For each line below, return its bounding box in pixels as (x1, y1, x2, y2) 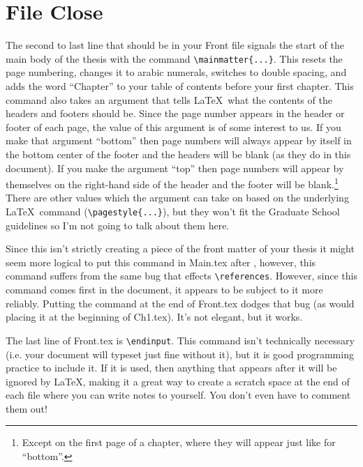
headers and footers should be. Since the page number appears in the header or (6, 106, 345, 121)
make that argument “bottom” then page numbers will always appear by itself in (6, 133, 352, 148)
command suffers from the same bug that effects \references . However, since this (6, 268, 357, 283)
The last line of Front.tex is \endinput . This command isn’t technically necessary (6, 332, 355, 347)
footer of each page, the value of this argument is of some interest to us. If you (6, 119, 341, 134)
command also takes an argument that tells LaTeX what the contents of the (6, 92, 332, 107)
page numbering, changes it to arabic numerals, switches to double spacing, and (6, 65, 347, 79)
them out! (6, 401, 47, 415)
